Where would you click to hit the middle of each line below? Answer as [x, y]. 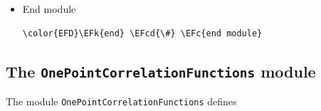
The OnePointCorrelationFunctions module [161, 71]
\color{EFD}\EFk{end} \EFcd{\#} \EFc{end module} [142, 33]
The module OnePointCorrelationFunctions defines [121, 101]
